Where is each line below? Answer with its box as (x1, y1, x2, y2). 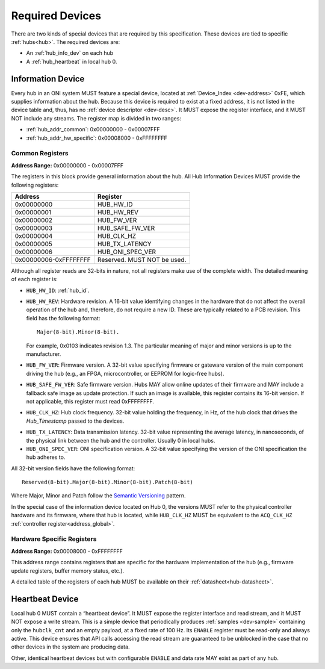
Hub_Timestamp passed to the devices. (26, 417, 125, 425)
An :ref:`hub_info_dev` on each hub (26, 49, 114, 57)
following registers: (11, 181, 59, 188)
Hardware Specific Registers (11, 535, 97, 543)
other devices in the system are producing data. (11, 643, 130, 650)
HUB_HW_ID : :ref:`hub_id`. (26, 287, 90, 294)
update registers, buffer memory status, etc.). (11, 567, 125, 574)
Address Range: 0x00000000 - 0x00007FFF (11, 161, 123, 169)
